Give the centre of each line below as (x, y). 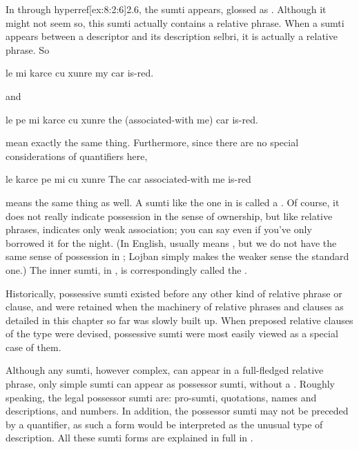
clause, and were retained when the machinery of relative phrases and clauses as (175, 307)
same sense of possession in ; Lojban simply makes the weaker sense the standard (177, 256)
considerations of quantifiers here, (77, 156)
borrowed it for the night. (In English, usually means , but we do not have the (171, 242)
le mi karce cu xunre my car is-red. (80, 73)
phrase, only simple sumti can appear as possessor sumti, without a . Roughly (170, 384)
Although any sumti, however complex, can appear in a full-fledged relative (165, 370)
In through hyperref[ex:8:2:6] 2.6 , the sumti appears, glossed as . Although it (166, 9)
